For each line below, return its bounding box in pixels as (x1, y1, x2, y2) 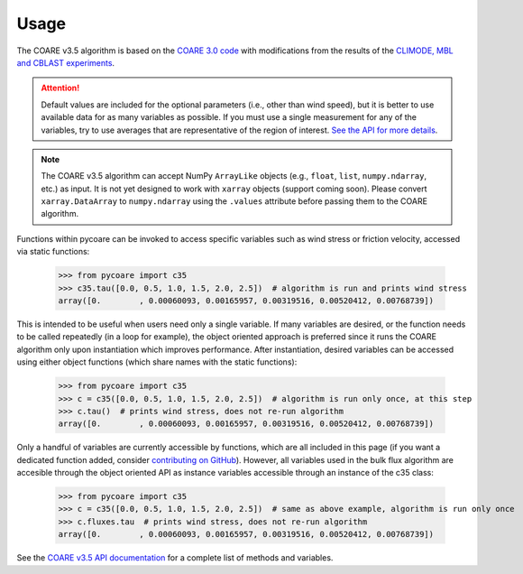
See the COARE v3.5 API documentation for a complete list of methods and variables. (16, 552, 334, 563)
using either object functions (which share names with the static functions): (16, 356, 298, 367)
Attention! (41, 82, 80, 94)
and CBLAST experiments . (16, 57, 115, 68)
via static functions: (16, 246, 90, 257)
